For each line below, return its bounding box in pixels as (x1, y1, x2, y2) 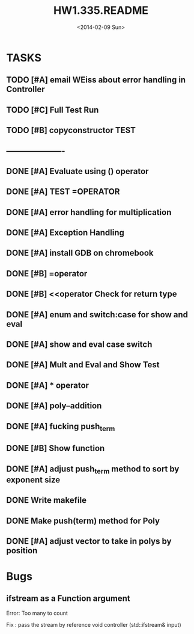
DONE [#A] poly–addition (6, 401, 102, 411)
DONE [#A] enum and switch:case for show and (6, 309, 188, 320)
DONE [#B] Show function (6, 443, 105, 453)
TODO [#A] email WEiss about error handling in (6, 75, 186, 85)
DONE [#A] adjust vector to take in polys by (6, 536, 172, 546)
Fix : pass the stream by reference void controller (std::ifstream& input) (6, 621, 181, 628)
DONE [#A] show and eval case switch (6, 340, 153, 350)
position (6, 545, 38, 556)
